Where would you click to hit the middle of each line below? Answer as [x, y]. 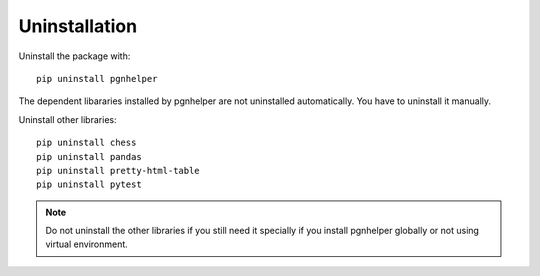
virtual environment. [87, 244]
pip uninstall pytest [89, 184]
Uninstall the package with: [74, 56]
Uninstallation [78, 26]
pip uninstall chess [86, 143]
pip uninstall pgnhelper [97, 78]
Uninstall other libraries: [67, 119]
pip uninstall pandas [89, 156]
